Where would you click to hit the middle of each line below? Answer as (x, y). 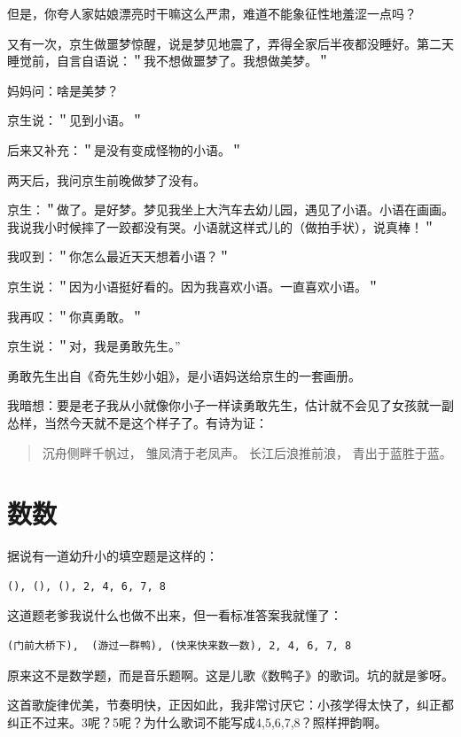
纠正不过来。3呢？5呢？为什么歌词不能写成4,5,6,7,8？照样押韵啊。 (197, 721)
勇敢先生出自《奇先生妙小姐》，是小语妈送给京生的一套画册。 (184, 375)
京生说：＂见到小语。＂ (75, 120)
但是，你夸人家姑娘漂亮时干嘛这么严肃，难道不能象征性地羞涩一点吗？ (212, 13)
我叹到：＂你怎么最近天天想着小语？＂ (119, 256)
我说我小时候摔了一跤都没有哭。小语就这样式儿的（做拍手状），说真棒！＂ (221, 226)
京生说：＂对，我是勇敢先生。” (94, 346)
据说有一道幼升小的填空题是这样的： (113, 556)
